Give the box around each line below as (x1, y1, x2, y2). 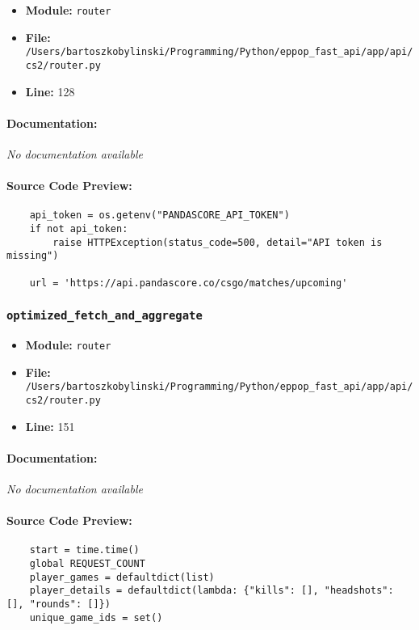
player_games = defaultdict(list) (29, 571, 215, 583)
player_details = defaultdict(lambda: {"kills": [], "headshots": (29, 585, 394, 597)
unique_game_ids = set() (29, 611, 163, 624)
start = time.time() (29, 544, 140, 556)
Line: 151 (25, 417, 75, 434)
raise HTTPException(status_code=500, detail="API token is (52, 236, 383, 248)
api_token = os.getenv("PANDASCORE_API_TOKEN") (29, 209, 290, 222)
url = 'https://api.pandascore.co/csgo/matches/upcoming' (29, 277, 348, 289)
